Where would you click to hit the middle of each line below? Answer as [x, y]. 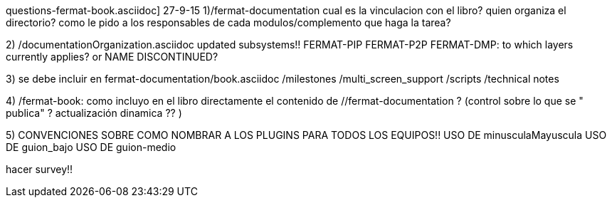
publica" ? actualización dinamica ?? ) [94, 113]
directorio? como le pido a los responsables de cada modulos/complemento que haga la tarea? [228, 22]
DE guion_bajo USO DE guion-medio [91, 147]
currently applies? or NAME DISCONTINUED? [112, 57]
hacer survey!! [39, 169]
